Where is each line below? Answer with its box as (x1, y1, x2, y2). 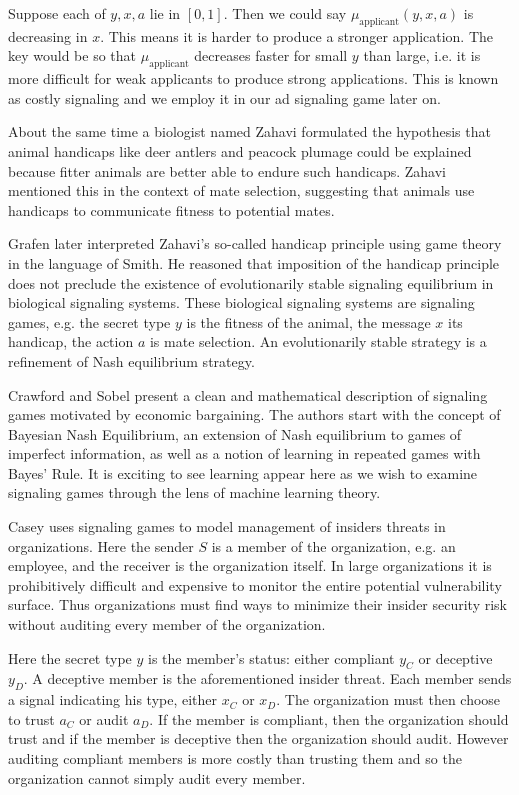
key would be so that (8, 45, 137, 66)
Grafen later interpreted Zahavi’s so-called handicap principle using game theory (8, 233, 502, 254)
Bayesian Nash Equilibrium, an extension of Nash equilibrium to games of (8, 423, 462, 444)
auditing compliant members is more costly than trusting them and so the (8, 748, 462, 768)
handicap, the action (8, 331, 134, 352)
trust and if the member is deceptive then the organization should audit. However (8, 728, 509, 749)
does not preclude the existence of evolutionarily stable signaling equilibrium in (8, 272, 494, 293)
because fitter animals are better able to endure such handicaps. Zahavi (8, 160, 446, 181)
